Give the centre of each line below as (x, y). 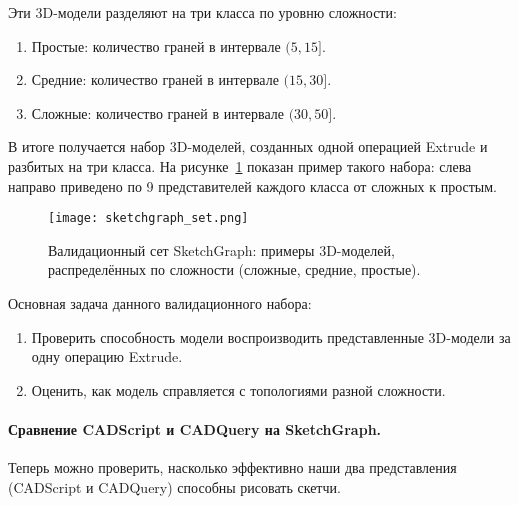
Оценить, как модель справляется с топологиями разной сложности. (238, 389)
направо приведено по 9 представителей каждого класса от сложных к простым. (253, 185)
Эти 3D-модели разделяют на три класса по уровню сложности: (202, 12)
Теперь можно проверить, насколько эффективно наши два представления (232, 467)
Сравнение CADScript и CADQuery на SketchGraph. (195, 428)
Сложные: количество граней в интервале (157, 112)
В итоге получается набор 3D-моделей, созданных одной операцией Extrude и (248, 146)
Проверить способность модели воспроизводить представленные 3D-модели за (271, 336)
